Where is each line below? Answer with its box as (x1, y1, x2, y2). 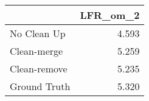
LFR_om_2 (80, 8, 140, 22)
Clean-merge (10, 44, 63, 58)
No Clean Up (10, 26, 66, 40)
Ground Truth (10, 79, 71, 93)
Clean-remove (10, 61, 68, 75)
